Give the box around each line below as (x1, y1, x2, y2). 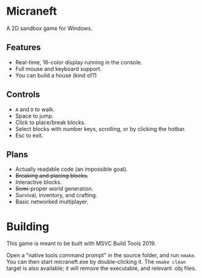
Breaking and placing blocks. (15, 172, 89, 179)
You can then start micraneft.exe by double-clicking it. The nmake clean (6, 258, 186, 266)
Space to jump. (15, 112, 54, 119)
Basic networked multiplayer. (15, 198, 89, 206)
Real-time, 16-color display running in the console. (15, 58, 143, 66)
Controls (6, 89, 40, 100)
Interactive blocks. (15, 179, 62, 186)
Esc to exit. (15, 132, 43, 139)
